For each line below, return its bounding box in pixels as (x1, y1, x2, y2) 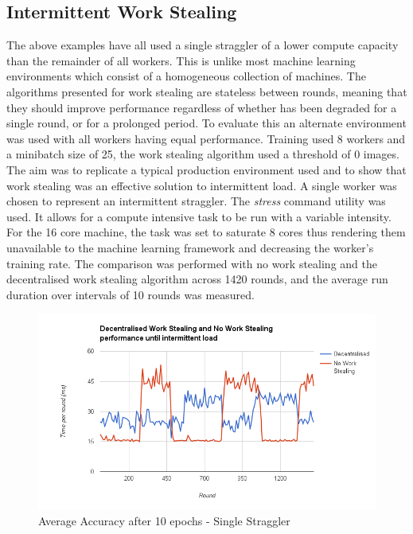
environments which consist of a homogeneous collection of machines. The (6, 68, 366, 84)
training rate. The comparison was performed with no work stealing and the (6, 255, 377, 271)
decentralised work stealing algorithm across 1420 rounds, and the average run (6, 271, 388, 287)
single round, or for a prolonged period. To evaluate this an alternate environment (6, 115, 407, 131)
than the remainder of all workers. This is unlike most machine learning (6, 52, 356, 68)
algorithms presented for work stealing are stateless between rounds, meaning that (6, 83, 407, 99)
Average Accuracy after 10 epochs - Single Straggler (38, 512, 290, 528)
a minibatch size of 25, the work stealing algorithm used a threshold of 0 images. (6, 146, 399, 162)
